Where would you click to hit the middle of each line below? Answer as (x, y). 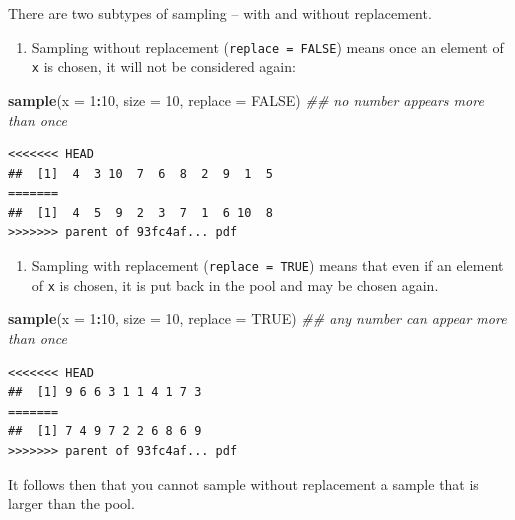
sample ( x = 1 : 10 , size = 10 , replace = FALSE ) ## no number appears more (246, 99)
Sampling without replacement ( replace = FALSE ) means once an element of (267, 46)
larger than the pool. (71, 503)
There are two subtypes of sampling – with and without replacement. (220, 13)
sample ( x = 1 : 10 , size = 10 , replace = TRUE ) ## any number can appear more (257, 318)
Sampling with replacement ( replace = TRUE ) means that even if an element (267, 265)
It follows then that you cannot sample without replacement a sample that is (243, 483)
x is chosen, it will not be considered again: (163, 66)
